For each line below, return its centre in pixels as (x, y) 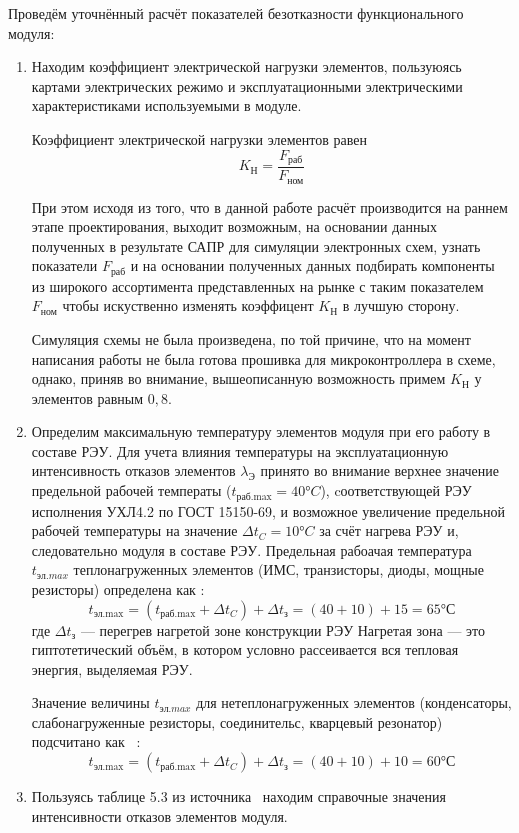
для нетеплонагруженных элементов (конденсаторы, (354, 702)
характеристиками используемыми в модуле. (166, 105)
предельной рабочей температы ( (131, 490)
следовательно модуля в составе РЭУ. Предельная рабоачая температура (251, 549)
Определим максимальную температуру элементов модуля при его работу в (261, 431)
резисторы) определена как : (118, 588)
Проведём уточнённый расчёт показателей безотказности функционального (236, 13)
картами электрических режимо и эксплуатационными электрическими (247, 85)
